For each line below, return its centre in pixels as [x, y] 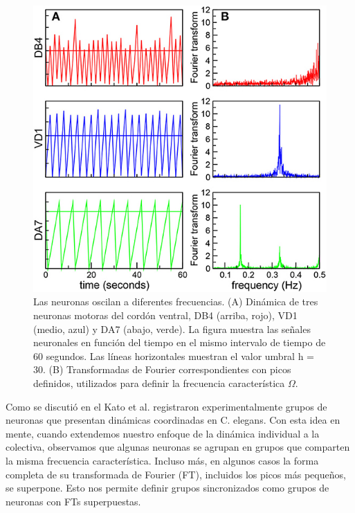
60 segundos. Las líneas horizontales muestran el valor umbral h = [174, 355]
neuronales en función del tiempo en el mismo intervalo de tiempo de [180, 342]
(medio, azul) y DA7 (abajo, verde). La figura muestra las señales [172, 328]
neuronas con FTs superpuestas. [73, 501]
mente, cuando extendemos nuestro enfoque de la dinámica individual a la [163, 433]
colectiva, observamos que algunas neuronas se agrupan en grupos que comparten [178, 447]
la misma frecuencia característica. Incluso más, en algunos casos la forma [162, 461]
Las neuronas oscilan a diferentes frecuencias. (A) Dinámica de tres [176, 301]
